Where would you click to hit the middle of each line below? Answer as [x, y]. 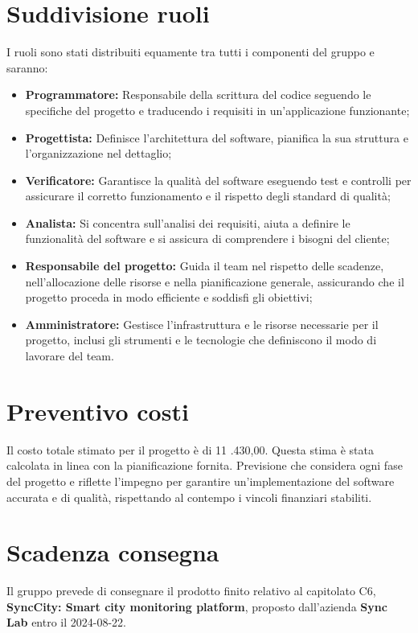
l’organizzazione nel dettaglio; [98, 153]
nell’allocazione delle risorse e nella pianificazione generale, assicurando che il [215, 281]
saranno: [27, 67]
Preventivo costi [98, 411]
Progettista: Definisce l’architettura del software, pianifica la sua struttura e [217, 137]
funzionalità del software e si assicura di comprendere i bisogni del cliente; [207, 238]
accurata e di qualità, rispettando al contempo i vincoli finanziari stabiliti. [189, 497]
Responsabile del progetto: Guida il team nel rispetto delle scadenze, [205, 266]
